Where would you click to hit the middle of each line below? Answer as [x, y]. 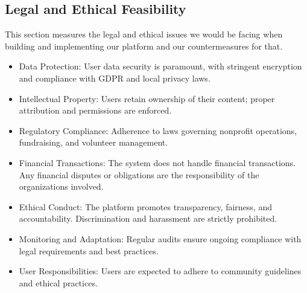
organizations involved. [61, 186]
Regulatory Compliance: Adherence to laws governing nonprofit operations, [158, 130]
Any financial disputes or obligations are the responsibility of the [139, 174]
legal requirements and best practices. [89, 250]
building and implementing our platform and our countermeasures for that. [144, 46]
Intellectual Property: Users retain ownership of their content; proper [147, 98]
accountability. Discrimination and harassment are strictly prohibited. [148, 218]
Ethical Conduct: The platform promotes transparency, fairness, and [145, 206]
